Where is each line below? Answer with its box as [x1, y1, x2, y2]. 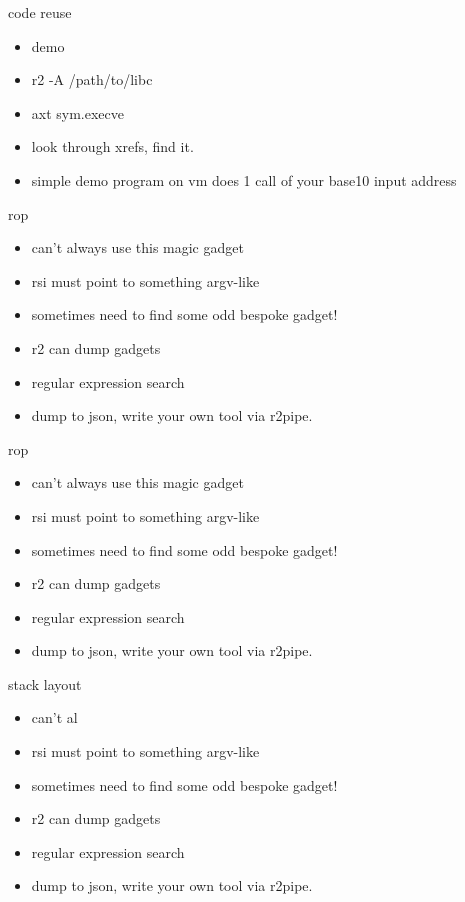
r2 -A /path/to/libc [31, 69, 153, 90]
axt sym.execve [31, 102, 125, 123]
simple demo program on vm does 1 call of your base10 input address [31, 169, 457, 190]
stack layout [8, 673, 82, 694]
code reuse [8, 2, 72, 22]
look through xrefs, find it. [31, 136, 194, 157]
